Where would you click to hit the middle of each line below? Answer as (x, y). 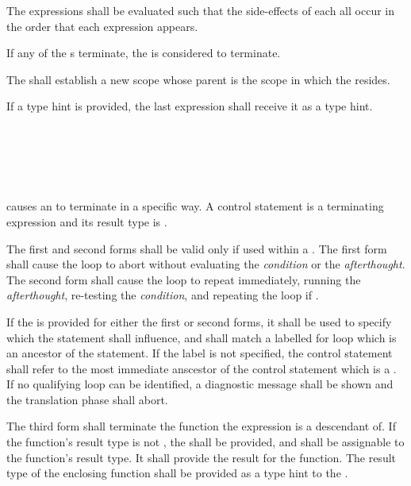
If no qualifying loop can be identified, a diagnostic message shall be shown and (200, 384)
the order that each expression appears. (102, 26)
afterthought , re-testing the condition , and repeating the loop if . (163, 295)
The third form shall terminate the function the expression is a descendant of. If (201, 426)
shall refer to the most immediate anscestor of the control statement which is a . (202, 368)
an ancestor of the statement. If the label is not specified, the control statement (200, 353)
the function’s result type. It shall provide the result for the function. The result (202, 457)
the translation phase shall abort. (87, 399)
